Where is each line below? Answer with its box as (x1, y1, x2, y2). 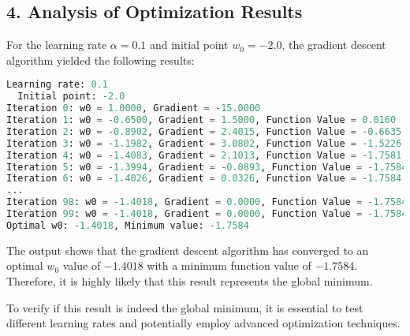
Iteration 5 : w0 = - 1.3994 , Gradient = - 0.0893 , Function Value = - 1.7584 (6, 161, 408, 173)
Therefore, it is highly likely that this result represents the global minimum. (6, 272, 373, 289)
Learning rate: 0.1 (6, 79, 108, 91)
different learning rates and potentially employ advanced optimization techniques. (6, 315, 401, 331)
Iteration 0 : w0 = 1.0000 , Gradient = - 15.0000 (6, 103, 261, 114)
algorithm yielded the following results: (6, 51, 195, 68)
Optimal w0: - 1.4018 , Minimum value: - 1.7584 (6, 219, 249, 231)
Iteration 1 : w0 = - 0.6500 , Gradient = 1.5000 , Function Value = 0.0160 (6, 114, 397, 126)
